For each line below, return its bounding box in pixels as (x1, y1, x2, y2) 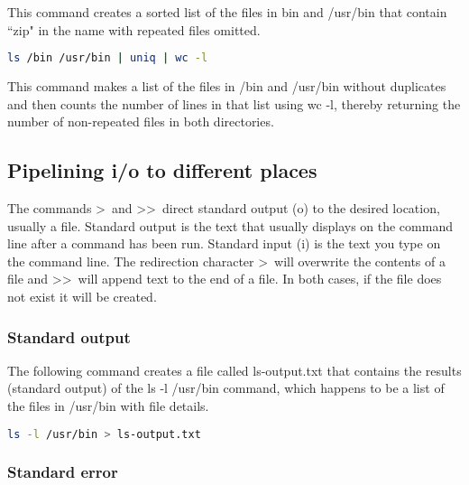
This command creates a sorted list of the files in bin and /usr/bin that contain (7, 3, 447, 21)
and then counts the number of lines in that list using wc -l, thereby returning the (7, 94, 461, 113)
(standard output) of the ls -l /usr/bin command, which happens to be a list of (7, 378, 445, 397)
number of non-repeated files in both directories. (7, 112, 274, 131)
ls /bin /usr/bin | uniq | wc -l (7, 51, 208, 65)
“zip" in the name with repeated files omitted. (7, 20, 261, 39)
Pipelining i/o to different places (7, 156, 317, 184)
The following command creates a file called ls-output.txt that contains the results (7, 360, 462, 379)
